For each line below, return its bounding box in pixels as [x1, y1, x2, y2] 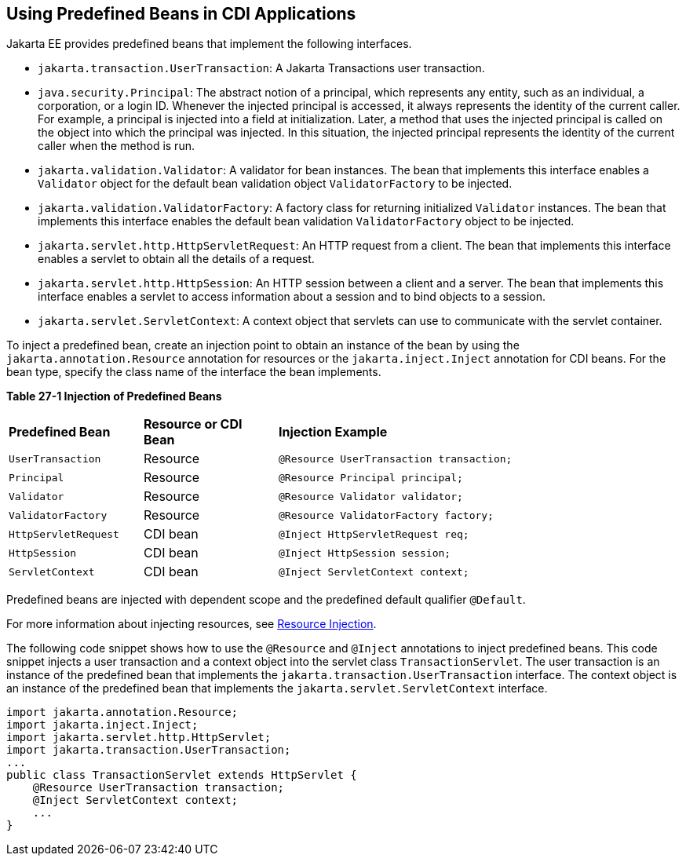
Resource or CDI [144, 416, 243, 433]
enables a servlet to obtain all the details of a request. [38, 252, 315, 266]
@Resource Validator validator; [279, 490, 463, 502]
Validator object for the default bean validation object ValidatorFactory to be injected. [38, 177, 513, 191]
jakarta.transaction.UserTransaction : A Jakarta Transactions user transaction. [38, 61, 485, 75]
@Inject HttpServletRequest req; [279, 528, 469, 540]
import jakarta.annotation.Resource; [6, 706, 239, 719]
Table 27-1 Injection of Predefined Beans [6, 389, 222, 404]
